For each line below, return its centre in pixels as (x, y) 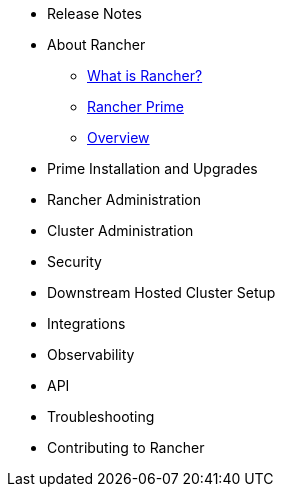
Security (74, 261)
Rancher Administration (124, 199)
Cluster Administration (120, 230)
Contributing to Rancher (126, 447)
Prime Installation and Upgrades (152, 168)
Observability (91, 354)
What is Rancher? (145, 75)
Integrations (86, 323)
